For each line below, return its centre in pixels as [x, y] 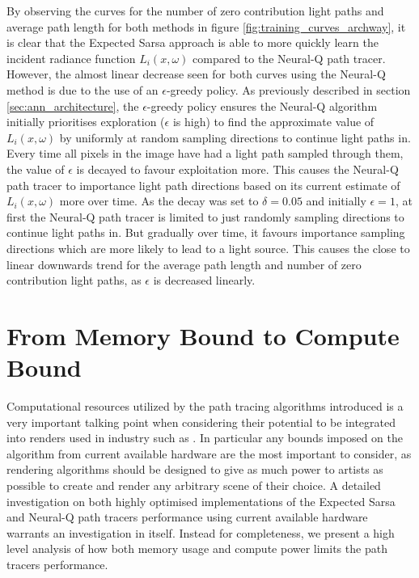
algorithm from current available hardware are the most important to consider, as [209, 453]
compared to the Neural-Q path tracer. [289, 58]
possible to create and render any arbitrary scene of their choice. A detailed [194, 485]
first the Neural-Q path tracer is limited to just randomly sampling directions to [205, 216]
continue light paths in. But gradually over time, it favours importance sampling [206, 232]
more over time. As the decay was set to [159, 201]
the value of [36, 169]
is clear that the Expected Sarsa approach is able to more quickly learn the [193, 42]
